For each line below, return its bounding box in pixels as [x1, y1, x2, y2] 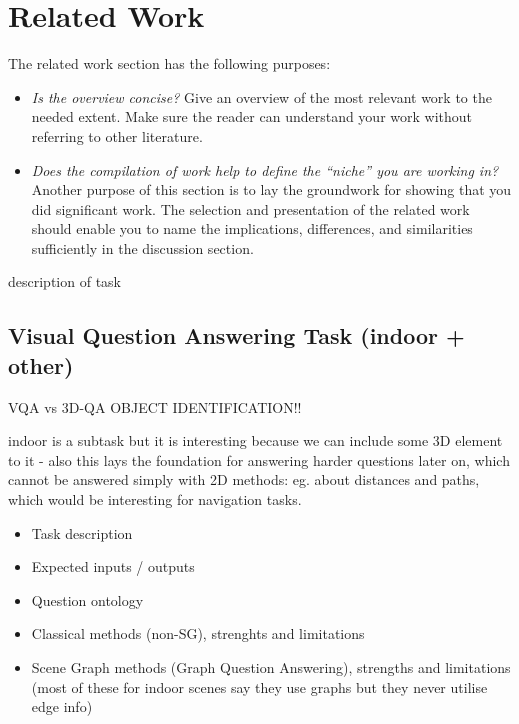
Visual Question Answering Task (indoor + [8, 320, 465, 351]
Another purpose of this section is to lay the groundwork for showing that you [31, 179, 512, 200]
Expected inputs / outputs [31, 556, 195, 577]
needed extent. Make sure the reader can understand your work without [31, 106, 473, 127]
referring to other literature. [31, 125, 203, 146]
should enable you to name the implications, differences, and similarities [31, 218, 473, 239]
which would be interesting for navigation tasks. [8, 489, 302, 510]
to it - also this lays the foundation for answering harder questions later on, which [8, 449, 510, 470]
